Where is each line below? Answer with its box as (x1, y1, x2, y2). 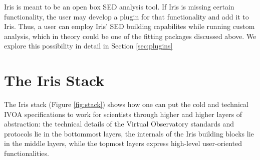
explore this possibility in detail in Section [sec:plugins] (4, 40, 173, 51)
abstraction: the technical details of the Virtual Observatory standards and (4, 118, 234, 129)
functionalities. (4, 148, 49, 158)
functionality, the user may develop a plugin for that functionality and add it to (4, 11, 249, 21)
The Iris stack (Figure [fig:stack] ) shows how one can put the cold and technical (4, 99, 248, 109)
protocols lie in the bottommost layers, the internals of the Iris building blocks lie (4, 128, 254, 138)
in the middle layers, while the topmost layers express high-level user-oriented (4, 138, 242, 148)
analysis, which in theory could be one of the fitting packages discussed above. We (4, 30, 256, 41)
